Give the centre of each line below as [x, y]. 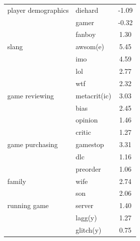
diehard [87, 10]
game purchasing [33, 144]
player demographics [38, 10]
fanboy [86, 34]
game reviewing [31, 95]
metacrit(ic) [94, 95]
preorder [88, 168]
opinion [87, 120]
